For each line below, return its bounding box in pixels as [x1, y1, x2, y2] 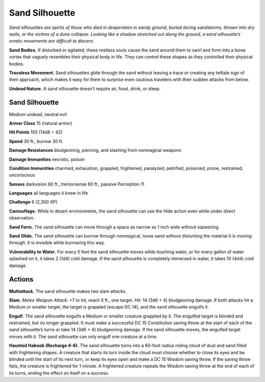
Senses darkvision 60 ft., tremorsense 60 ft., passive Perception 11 [9, 181, 145, 187]
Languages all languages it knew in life [9, 190, 88, 196]
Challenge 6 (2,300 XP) [9, 199, 57, 205]
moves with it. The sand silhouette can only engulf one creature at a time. [9, 334, 158, 339]
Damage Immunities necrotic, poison [9, 156, 85, 162]
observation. [9, 215, 35, 221]
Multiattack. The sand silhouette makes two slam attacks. [9, 288, 127, 294]
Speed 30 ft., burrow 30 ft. [9, 138, 63, 144]
